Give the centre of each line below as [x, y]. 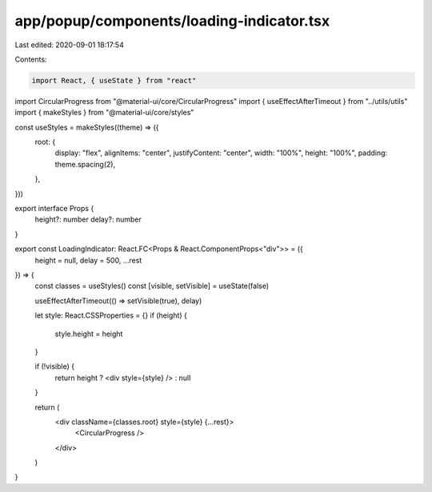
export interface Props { [54, 209]
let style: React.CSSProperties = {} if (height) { [111, 315]
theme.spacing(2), [85, 164]
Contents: [31, 59]
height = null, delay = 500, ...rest [88, 260]
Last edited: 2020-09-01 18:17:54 [69, 45]
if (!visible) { [55, 366]
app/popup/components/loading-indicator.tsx [172, 21]
